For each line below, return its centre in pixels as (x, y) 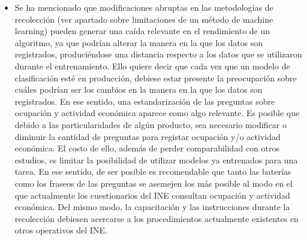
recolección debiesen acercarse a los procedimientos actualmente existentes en (156, 218)
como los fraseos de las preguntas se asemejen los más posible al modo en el (153, 183)
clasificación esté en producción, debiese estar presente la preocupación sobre (156, 78)
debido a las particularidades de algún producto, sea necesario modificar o (151, 124)
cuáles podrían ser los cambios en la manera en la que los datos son (139, 89)
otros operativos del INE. (61, 230)
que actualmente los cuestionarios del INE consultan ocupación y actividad (152, 195)
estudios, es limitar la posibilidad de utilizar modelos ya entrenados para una (156, 160)
